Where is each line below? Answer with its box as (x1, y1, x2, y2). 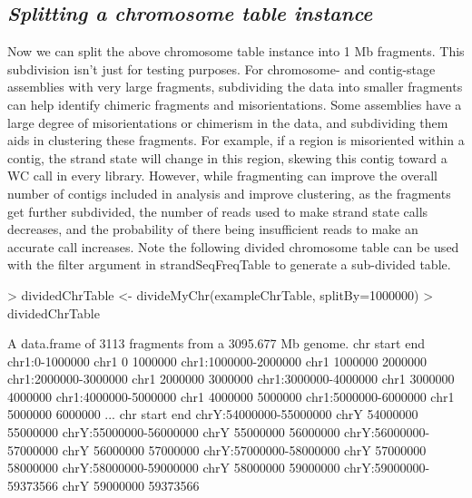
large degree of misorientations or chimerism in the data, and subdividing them (7, 112, 448, 132)
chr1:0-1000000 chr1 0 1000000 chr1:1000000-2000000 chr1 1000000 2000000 (7, 351, 428, 370)
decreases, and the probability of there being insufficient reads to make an (7, 220, 418, 239)
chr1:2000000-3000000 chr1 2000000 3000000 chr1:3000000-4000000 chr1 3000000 (7, 369, 455, 388)
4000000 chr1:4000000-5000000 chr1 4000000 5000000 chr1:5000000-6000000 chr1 (7, 386, 455, 405)
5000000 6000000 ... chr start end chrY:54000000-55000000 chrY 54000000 (7, 405, 418, 424)
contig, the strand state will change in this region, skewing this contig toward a (7, 148, 447, 167)
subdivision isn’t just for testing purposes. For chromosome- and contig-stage (7, 59, 436, 78)
